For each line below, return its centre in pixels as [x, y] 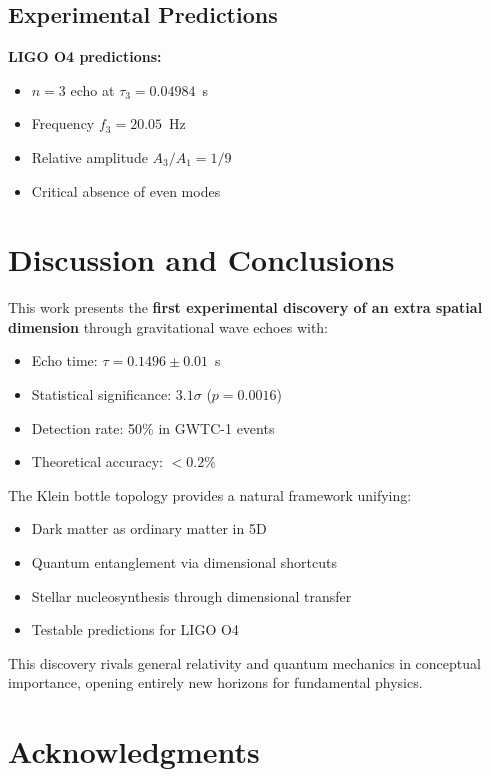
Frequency [63, 123]
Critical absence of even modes [126, 190]
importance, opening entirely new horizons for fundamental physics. [215, 682]
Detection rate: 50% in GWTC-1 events [153, 427]
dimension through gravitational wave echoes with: [168, 326]
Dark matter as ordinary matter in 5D [149, 528]
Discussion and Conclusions [201, 259]
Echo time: [64, 360]
